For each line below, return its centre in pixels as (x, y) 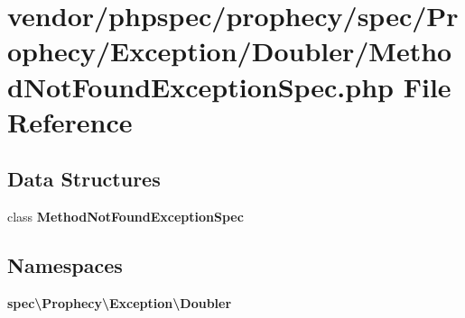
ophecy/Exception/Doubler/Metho (230, 51)
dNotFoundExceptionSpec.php (200, 86)
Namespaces (65, 265)
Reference (70, 121)
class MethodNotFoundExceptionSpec (126, 217)
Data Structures (84, 179)
